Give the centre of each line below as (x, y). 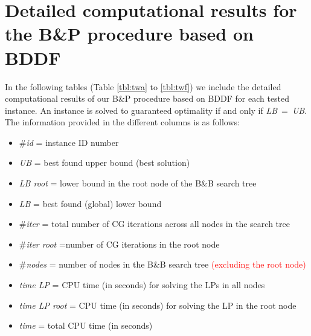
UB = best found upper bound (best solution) (104, 163)
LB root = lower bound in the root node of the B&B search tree (138, 183)
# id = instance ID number (69, 142)
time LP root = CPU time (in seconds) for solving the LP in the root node (158, 305)
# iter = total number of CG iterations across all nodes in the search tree (154, 224)
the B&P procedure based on (129, 34)
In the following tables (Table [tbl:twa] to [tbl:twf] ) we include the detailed (143, 86)
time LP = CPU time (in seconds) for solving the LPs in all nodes (142, 285)
